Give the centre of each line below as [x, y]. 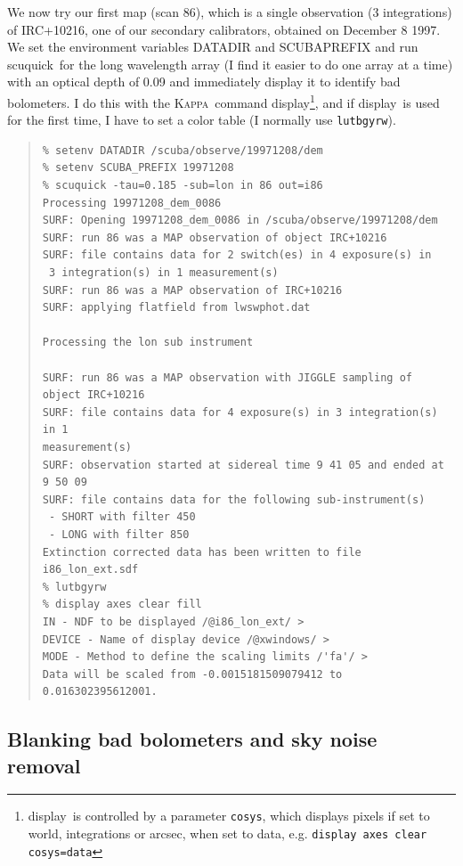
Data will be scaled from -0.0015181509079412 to [192, 674]
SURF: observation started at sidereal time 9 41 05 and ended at [243, 465]
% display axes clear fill [122, 605]
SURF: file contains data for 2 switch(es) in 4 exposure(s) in [237, 255]
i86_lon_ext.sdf [90, 570]
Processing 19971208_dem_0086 [132, 203]
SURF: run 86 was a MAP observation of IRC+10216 [192, 290]
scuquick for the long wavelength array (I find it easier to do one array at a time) [230, 64]
